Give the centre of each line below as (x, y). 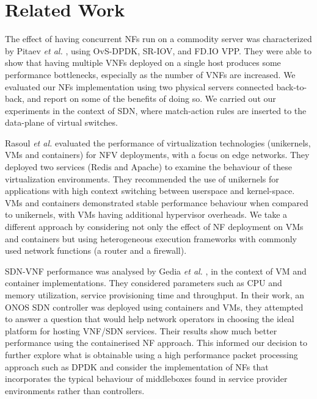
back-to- (292, 86)
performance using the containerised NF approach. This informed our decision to (156, 343)
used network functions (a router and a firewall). (96, 250)
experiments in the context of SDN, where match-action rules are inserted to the (156, 110)
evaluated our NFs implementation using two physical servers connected (139, 86)
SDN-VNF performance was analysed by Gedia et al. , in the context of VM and (156, 271)
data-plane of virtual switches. (61, 122)
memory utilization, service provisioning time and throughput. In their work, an (155, 295)
